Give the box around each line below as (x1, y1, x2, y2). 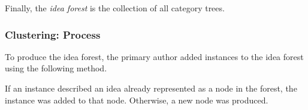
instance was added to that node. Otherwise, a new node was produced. (5, 93, 268, 106)
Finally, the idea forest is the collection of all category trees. (5, 2, 225, 14)
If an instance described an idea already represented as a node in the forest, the (5, 82, 297, 94)
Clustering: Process (5, 27, 101, 42)
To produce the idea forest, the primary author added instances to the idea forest (5, 50, 304, 62)
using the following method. (5, 62, 107, 74)
